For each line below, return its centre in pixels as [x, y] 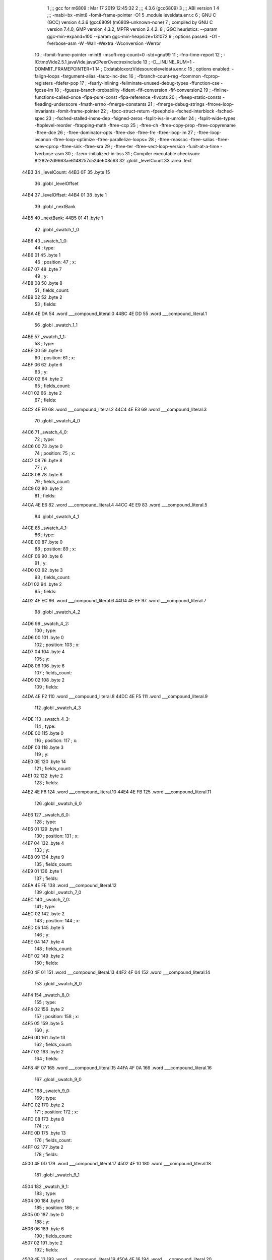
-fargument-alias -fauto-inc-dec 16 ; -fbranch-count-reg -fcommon [131, 76]
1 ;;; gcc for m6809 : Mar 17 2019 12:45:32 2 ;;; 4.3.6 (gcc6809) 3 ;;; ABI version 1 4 [133, 8]
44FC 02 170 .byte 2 [43, 1105]
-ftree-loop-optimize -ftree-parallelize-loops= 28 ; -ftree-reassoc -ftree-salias [133, 140]
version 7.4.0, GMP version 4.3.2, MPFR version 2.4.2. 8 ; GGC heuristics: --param [132, 29]
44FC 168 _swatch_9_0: [46, 1091]
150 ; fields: [47, 963]
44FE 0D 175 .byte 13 [44, 1133]
